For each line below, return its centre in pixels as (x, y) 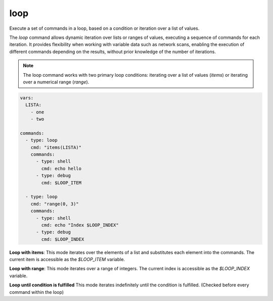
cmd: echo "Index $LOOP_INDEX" (80, 225)
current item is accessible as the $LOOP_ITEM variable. (67, 260)
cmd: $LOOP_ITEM (61, 183)
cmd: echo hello (61, 168)
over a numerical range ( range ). (56, 82)
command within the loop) (37, 292)
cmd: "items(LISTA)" (56, 147)
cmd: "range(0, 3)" (55, 204)
